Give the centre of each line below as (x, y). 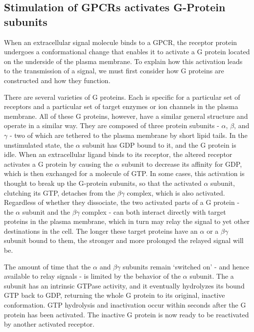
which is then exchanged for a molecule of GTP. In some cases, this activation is (124, 173)
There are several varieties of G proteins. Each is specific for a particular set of (122, 97)
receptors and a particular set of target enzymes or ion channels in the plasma (121, 106)
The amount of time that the (47, 266)
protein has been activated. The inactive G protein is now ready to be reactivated (127, 314)
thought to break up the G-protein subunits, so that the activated (103, 183)
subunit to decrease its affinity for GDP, (182, 164)
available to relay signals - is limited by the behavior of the (92, 276)
